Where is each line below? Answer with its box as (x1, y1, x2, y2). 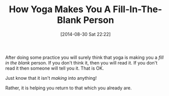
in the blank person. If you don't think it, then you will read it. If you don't (5, 59, 158, 66)
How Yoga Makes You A (9, 4, 111, 15)
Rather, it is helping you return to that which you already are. (5, 85, 132, 91)
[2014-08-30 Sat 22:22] (60, 31, 111, 37)
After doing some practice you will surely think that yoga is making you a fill (5, 54, 164, 60)
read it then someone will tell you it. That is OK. (5, 65, 104, 71)
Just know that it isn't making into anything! (5, 75, 97, 81)
